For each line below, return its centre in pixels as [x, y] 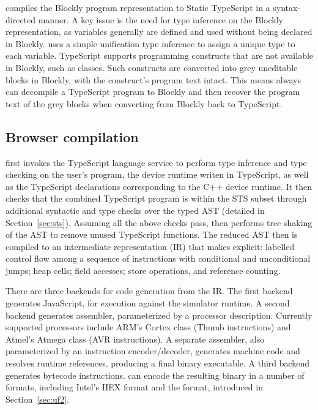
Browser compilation [72, 136]
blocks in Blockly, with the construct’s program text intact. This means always [153, 79]
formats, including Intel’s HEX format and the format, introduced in [134, 387]
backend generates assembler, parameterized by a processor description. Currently [159, 315]
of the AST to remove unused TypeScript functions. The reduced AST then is [152, 234]
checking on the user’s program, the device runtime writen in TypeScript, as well [157, 174]
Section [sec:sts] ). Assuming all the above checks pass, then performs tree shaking [159, 222]
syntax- [287, 7]
